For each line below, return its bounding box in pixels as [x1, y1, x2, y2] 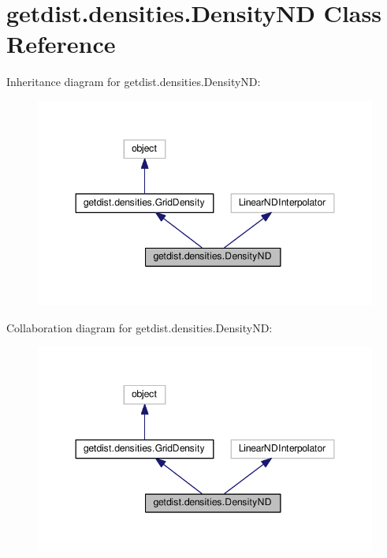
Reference [6, 28, 116, 60]
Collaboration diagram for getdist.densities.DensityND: [6, 319, 273, 335]
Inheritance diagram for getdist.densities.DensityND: [6, 73, 261, 90]
